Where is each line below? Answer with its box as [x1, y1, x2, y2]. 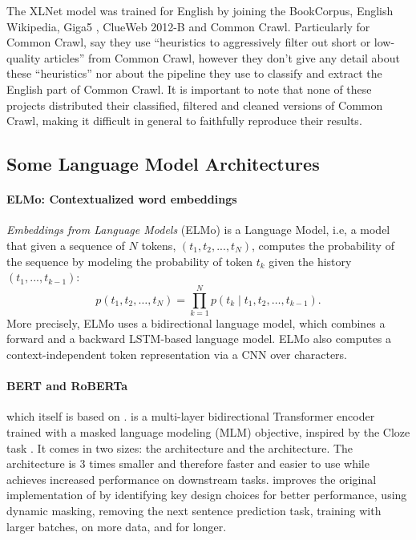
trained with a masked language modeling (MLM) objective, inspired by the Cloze [6, 424, 410, 440]
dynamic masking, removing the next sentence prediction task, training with [6, 502, 382, 518]
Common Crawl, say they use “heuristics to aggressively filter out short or [6, 34, 371, 50]
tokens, [141, 236, 176, 253]
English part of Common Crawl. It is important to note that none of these [6, 80, 372, 97]
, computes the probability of [252, 236, 394, 253]
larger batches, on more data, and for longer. [6, 518, 227, 534]
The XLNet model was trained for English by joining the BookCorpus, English [6, 2, 394, 18]
